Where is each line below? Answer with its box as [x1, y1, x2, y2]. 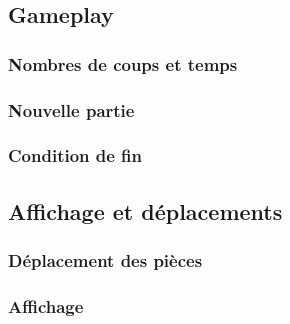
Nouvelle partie [8, 97, 135, 122]
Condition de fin [8, 143, 143, 168]
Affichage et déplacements [8, 195, 283, 226]
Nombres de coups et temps [8, 51, 238, 76]
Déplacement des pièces [8, 248, 203, 273]
